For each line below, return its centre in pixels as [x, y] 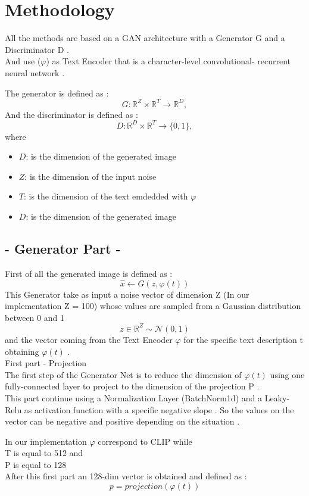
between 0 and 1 [35, 317]
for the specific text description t [243, 339]
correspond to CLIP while [145, 441]
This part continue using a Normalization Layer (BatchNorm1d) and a [133, 397]
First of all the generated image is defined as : [89, 273]
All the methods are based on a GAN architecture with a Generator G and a [145, 38]
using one [287, 374]
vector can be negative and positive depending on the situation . [122, 421]
